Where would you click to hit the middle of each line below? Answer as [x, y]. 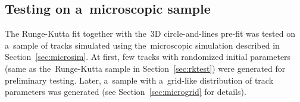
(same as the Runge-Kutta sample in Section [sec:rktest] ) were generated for [145, 68]
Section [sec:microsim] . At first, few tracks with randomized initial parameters [148, 57]
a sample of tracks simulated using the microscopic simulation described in [142, 45]
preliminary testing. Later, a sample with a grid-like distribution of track [139, 80]
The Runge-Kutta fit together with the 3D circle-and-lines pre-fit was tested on [150, 34]
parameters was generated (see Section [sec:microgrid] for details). [126, 92]
